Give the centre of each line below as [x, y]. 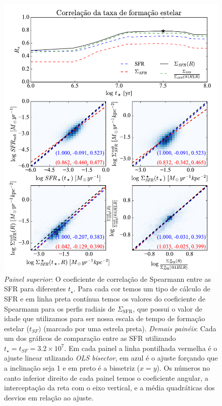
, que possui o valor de [168, 308]
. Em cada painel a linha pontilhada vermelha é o [141, 348]
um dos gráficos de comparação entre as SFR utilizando [90, 338]
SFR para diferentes [35, 289]
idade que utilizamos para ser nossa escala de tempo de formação [105, 318]
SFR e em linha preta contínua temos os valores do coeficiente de [105, 298]
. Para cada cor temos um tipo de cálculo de [142, 289]
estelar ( [17, 328]
